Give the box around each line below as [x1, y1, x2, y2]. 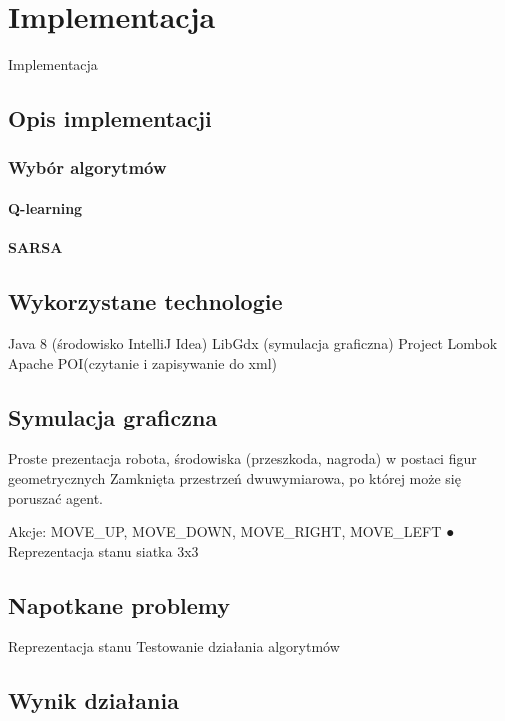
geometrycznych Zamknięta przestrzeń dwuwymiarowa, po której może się [8, 467, 461, 488]
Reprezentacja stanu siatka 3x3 [8, 540, 199, 561]
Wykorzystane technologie [8, 286, 283, 317]
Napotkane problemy [8, 589, 231, 620]
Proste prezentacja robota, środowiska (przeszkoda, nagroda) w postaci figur [8, 448, 477, 469]
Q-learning [8, 197, 83, 218]
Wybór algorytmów [8, 155, 167, 180]
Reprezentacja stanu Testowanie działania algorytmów [8, 636, 340, 657]
